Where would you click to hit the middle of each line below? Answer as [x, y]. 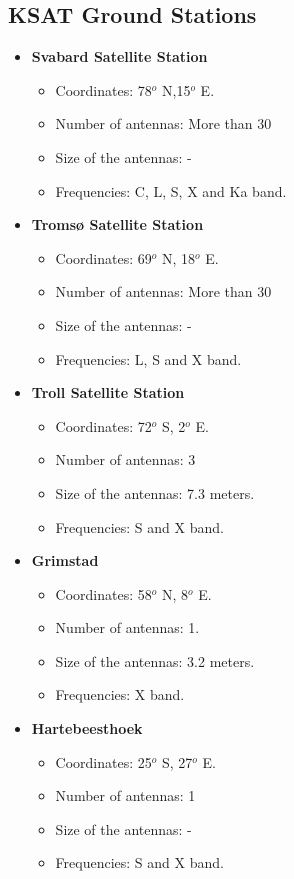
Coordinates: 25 [103, 761]
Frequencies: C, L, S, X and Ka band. [171, 190]
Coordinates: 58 [103, 593]
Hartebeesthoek [87, 728]
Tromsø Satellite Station [117, 224]
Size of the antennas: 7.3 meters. [155, 492]
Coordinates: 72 [103, 425]
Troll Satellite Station [108, 392]
